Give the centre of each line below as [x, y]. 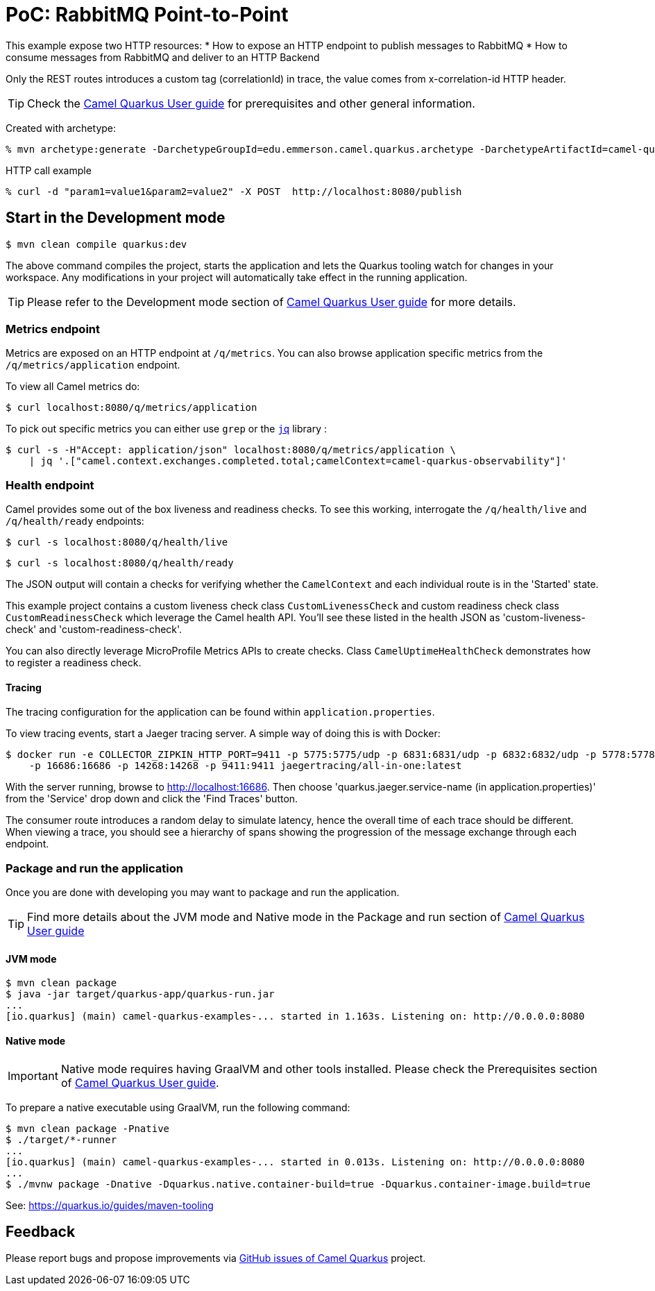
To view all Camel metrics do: [73, 387]
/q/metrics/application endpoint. [93, 365]
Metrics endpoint [53, 329]
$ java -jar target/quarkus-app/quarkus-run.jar [140, 994]
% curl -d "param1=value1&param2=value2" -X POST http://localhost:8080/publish [234, 191]
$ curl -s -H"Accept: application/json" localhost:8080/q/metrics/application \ [231, 450]
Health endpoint [50, 485]
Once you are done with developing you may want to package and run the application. [203, 893]
